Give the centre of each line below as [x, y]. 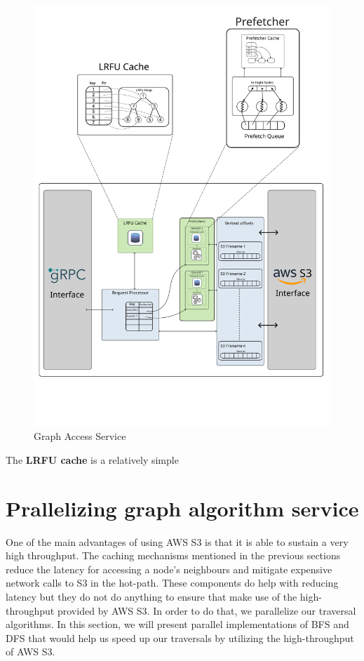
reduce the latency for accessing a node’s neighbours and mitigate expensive [169, 569]
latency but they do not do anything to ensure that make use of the [151, 596]
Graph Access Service [80, 436]
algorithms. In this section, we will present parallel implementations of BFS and [177, 624]
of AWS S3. [31, 652]
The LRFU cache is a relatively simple [92, 459]
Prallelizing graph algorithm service [182, 508]
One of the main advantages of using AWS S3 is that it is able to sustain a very [177, 541]
